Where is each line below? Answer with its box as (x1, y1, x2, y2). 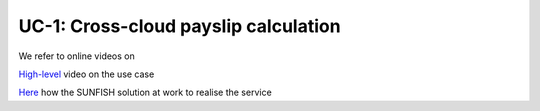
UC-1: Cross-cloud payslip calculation (18, 15, 341, 37)
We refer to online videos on (18, 50, 135, 62)
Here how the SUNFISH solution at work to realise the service (18, 86, 272, 99)
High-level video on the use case (18, 68, 155, 80)
